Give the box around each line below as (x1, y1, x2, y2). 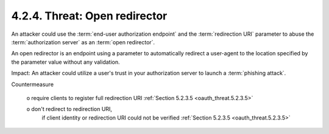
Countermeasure (11, 81, 54, 88)
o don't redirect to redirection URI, (26, 106, 113, 113)
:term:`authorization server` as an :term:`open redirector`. (11, 38, 155, 45)
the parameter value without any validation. (11, 58, 120, 65)
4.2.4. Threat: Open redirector (11, 9, 168, 22)
